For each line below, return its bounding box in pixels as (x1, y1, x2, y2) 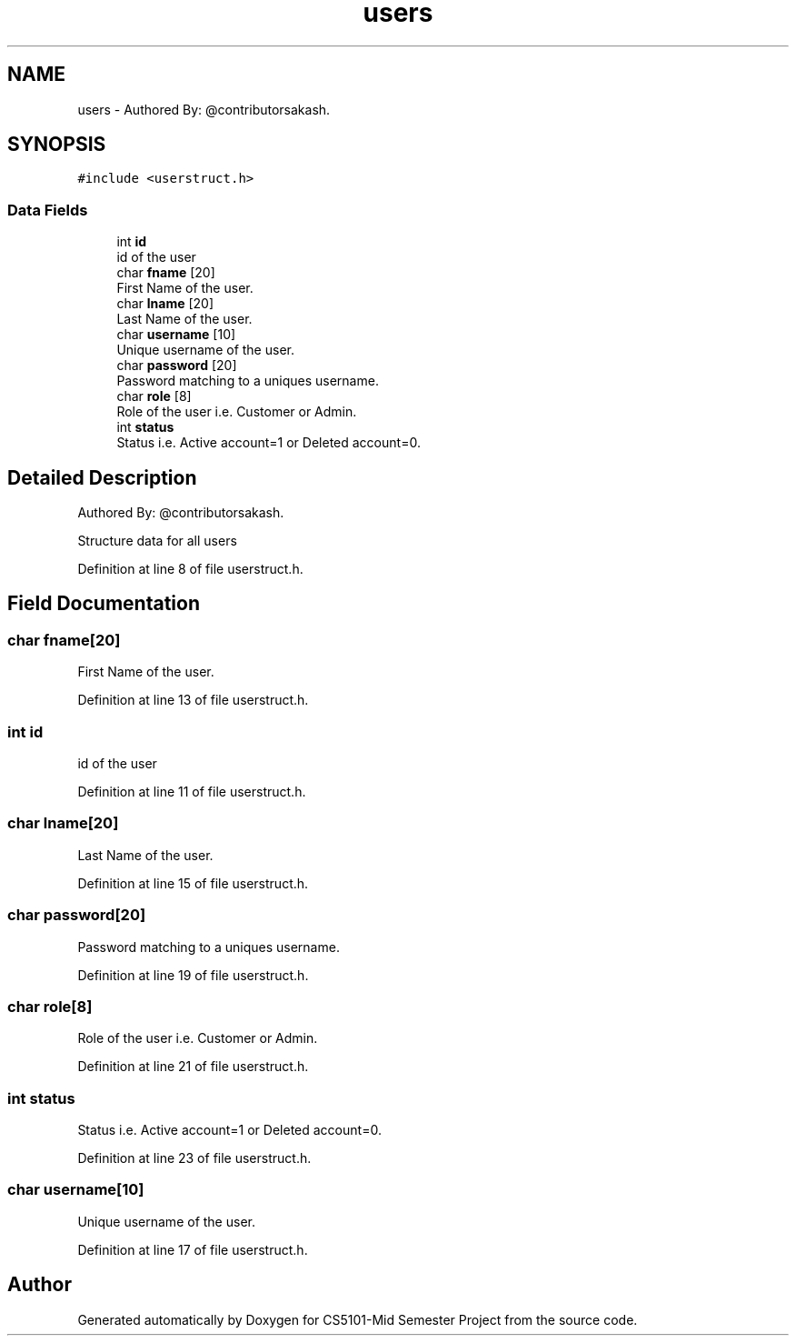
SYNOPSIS (7, 133, 106, 156)
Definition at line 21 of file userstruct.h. (77, 1058, 309, 1075)
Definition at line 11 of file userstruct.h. (77, 784, 306, 799)
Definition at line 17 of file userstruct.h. (77, 1241, 308, 1258)
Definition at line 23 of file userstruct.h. (77, 1150, 312, 1166)
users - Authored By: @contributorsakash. (77, 101, 331, 117)
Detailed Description (7, 466, 197, 489)
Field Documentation (7, 592, 200, 616)
